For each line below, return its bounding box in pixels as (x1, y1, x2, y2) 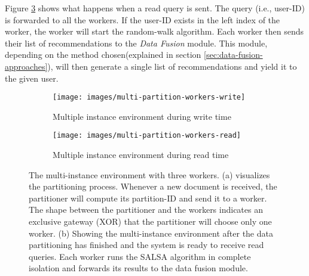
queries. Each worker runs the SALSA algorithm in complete (29, 250, 251, 262)
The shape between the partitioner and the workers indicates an (29, 203, 263, 216)
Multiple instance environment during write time (53, 110, 231, 122)
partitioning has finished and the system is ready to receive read (29, 238, 264, 251)
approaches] (5, 60, 48, 72)
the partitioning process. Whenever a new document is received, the (29, 180, 277, 193)
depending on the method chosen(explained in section (5, 48, 201, 61)
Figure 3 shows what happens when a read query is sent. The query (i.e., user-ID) (5, 2, 305, 14)
